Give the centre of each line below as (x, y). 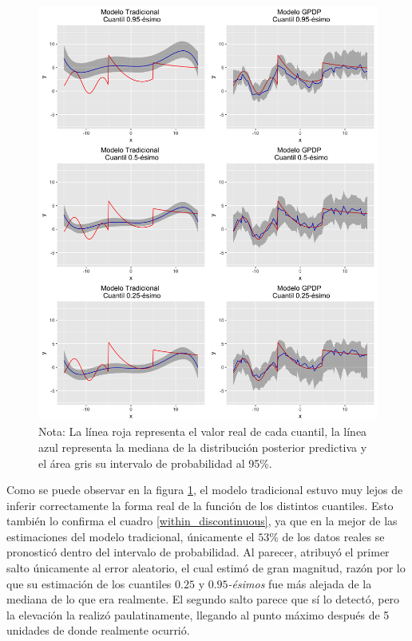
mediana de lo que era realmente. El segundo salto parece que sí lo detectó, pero (203, 599)
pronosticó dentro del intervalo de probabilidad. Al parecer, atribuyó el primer (198, 552)
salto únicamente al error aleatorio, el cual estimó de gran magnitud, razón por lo (206, 568)
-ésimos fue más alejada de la (300, 583)
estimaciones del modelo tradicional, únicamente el (131, 536)
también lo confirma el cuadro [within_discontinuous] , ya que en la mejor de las (202, 521)
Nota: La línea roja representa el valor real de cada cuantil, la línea (203, 431)
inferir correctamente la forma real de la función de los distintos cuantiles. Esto (200, 505)
